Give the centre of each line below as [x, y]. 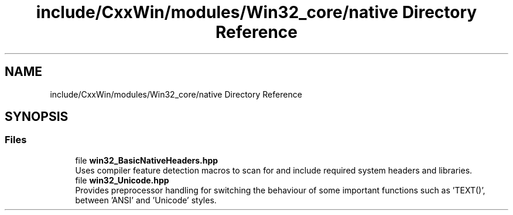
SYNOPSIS [37, 117]
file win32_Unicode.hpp [122, 180]
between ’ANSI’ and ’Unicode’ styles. [146, 200]
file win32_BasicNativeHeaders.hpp [147, 160]
